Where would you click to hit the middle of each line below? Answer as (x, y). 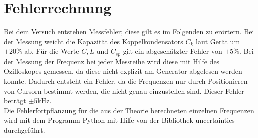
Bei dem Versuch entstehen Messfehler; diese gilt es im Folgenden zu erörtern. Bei (129, 32)
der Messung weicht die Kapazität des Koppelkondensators (94, 41)
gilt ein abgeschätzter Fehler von (172, 51)
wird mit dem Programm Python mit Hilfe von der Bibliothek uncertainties (119, 120)
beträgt (15, 100)
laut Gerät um (218, 41)
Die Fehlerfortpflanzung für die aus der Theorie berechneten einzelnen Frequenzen (129, 110)
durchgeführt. (25, 129)
